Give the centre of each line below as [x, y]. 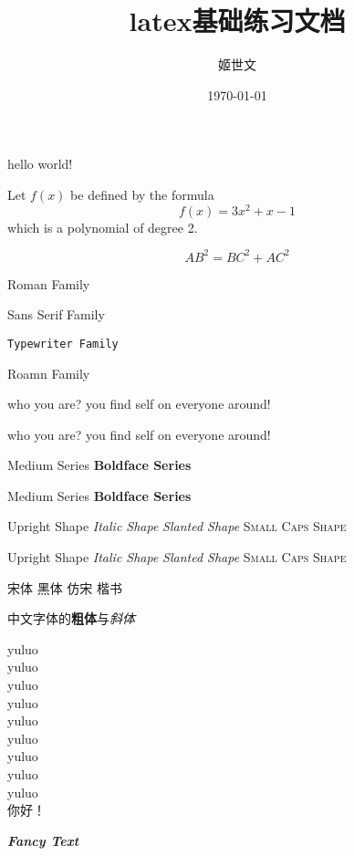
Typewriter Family [63, 344]
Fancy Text [43, 840]
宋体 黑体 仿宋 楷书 [65, 587]
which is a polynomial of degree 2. [103, 227]
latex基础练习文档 [237, 21]
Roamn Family [49, 373]
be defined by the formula [142, 194]
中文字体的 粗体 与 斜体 [71, 618]
